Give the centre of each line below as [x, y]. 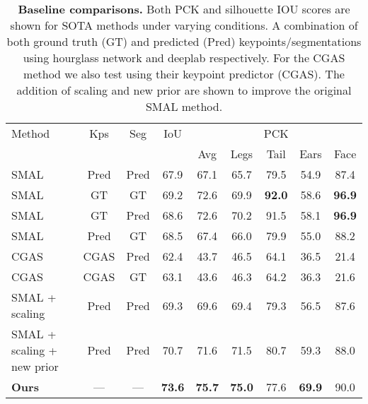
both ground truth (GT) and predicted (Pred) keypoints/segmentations [184, 41]
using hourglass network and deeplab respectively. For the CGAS [184, 58]
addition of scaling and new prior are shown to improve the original [184, 90]
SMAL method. [184, 106]
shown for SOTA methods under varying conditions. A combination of [184, 25]
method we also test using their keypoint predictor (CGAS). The [184, 74]
